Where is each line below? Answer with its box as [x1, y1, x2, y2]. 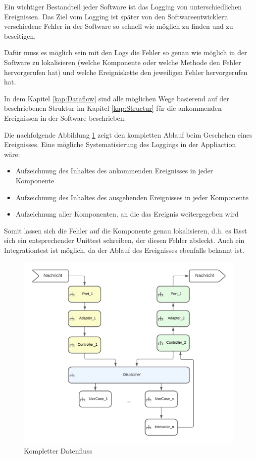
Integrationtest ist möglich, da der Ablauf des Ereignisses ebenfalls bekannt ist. [4, 244, 245, 255]
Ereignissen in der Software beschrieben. [4, 112, 126, 123]
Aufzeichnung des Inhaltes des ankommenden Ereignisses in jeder [15, 165, 213, 176]
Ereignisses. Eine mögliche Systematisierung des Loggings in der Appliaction [4, 139, 236, 150]
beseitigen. [4, 30, 36, 41]
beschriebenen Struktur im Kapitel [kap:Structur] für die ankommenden [4, 103, 222, 113]
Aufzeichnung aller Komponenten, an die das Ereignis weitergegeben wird [15, 209, 239, 219]
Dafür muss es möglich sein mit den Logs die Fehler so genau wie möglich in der [4, 47, 247, 58]
